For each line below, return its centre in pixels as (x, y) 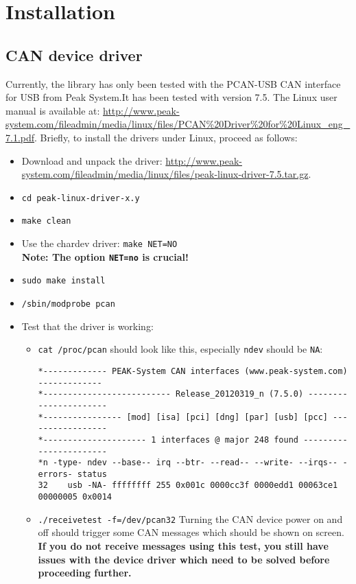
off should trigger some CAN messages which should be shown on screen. (191, 532)
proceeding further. (85, 573)
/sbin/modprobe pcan (68, 304)
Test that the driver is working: (87, 326)
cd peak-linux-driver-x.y (81, 198)
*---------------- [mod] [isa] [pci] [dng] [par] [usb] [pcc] (183, 417)
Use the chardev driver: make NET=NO (99, 243)
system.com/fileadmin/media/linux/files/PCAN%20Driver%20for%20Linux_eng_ (178, 124)
